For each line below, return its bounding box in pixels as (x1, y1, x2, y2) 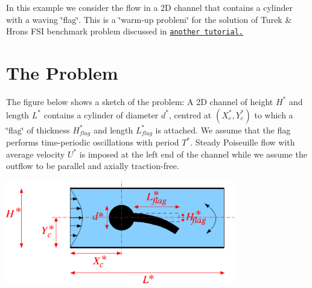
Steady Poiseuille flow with (195, 136, 295, 149)
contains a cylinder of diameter (43, 108, 159, 121)
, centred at (168, 108, 212, 121)
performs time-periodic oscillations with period (6, 136, 179, 149)
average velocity (6, 147, 65, 160)
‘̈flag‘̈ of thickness (6, 123, 70, 136)
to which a (254, 108, 293, 121)
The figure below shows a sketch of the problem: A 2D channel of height (6, 95, 273, 107)
